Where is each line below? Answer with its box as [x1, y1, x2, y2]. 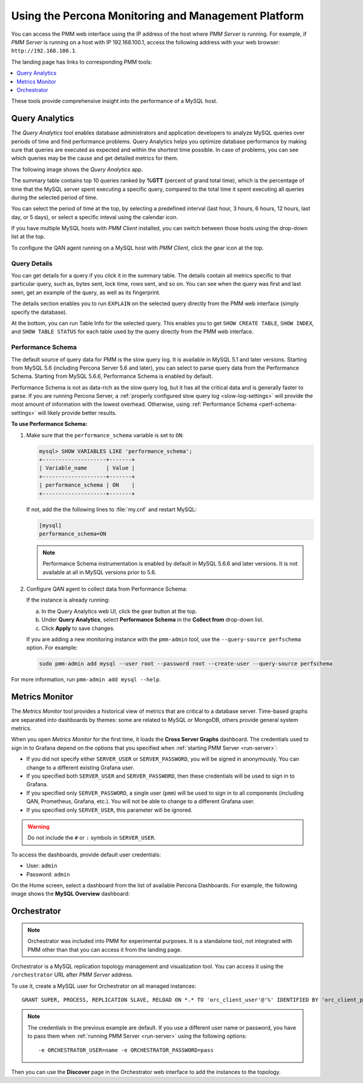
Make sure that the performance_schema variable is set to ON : [26, 431, 184, 439]
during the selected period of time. [11, 194, 98, 201]
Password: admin [26, 870, 70, 878]
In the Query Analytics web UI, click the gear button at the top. [41, 608, 197, 615]
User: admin [26, 862, 57, 869]
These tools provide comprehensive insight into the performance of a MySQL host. [11, 98, 218, 105]
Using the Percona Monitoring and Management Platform [11, 9, 304, 22]
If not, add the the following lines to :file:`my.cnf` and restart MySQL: [26, 506, 197, 513]
